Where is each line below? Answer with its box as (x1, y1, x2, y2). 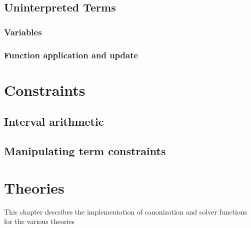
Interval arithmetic (4, 114, 104, 129)
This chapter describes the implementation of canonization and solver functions (4, 206, 247, 217)
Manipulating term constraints (4, 143, 166, 159)
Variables (4, 25, 42, 38)
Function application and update (4, 48, 138, 61)
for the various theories (4, 216, 75, 227)
